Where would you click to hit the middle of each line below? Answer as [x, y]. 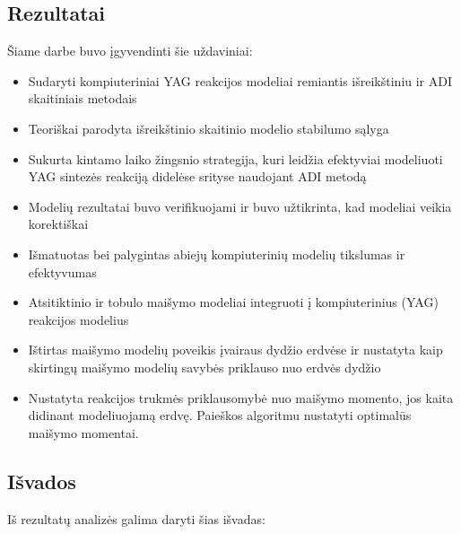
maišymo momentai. [83, 432]
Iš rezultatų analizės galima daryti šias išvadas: [136, 518]
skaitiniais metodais [83, 98]
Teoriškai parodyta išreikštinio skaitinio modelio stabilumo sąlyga [209, 128]
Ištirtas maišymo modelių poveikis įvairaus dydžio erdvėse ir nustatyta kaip [235, 350]
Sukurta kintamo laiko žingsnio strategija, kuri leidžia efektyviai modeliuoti [235, 158]
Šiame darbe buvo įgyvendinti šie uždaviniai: [130, 51]
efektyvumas [62, 271]
